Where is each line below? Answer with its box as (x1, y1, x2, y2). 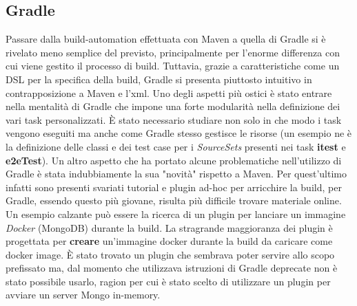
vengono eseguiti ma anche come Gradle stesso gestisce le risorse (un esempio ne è (6, 126, 352, 140)
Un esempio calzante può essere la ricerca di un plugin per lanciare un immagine (6, 206, 346, 221)
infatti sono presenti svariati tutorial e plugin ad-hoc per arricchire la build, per (6, 179, 342, 194)
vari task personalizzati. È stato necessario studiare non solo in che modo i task (6, 112, 342, 127)
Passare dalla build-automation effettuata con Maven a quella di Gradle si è (6, 32, 326, 46)
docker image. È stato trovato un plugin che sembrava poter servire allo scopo (6, 247, 335, 261)
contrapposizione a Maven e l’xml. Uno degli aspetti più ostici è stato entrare (6, 85, 332, 100)
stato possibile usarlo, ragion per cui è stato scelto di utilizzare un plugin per (6, 274, 331, 288)
